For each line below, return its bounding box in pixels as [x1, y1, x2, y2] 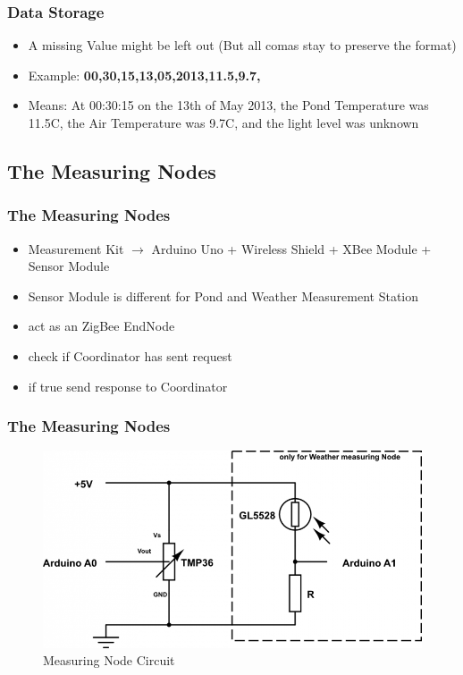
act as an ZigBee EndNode [28, 316, 175, 335]
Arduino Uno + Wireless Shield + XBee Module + [151, 239, 432, 257]
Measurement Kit [28, 239, 124, 257]
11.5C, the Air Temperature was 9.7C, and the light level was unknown [28, 114, 419, 131]
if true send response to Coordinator [28, 376, 228, 395]
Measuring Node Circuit [43, 651, 175, 670]
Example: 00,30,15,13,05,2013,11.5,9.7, [28, 65, 261, 84]
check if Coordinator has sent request [28, 346, 232, 365]
